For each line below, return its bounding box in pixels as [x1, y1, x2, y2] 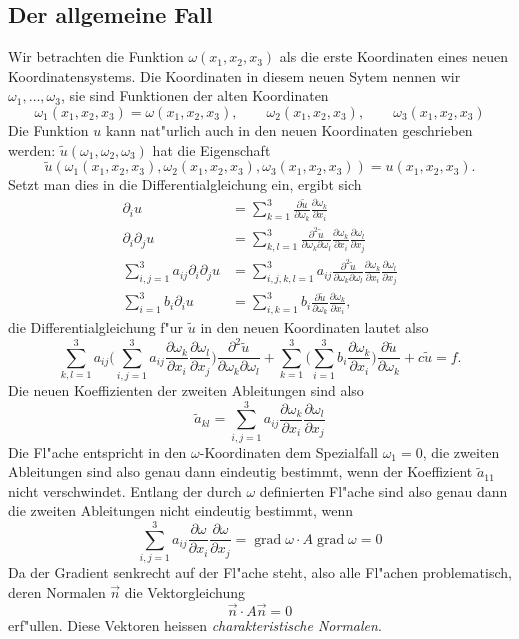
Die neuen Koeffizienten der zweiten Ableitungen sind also [8, 379, 364, 400]
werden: [8, 139, 56, 160]
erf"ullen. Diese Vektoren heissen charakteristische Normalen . [8, 614, 382, 635]
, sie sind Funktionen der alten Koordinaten [61, 85, 329, 106]
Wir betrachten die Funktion [8, 46, 184, 67]
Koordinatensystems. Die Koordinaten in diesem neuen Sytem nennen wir [8, 65, 461, 86]
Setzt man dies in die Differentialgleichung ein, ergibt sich [8, 174, 362, 195]
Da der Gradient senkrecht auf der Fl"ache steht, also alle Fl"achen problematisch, [8, 562, 512, 583]
